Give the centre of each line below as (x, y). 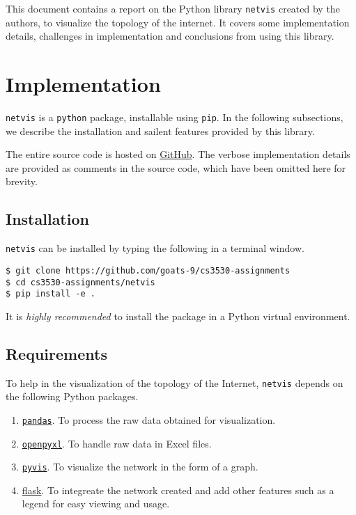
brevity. (22, 181)
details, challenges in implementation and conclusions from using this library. (170, 36)
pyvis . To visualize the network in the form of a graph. (140, 467)
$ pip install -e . (51, 294)
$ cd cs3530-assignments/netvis (80, 282)
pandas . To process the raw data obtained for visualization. (149, 419)
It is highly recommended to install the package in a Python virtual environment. (178, 316)
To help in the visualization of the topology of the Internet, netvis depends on (175, 382)
